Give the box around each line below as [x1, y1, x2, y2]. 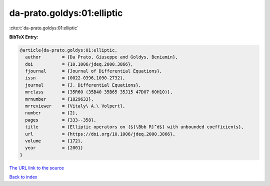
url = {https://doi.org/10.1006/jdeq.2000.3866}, [25, 131, 175, 137]
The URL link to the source [9, 165, 64, 171]
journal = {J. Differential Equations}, [25, 82, 141, 88]
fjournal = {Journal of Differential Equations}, [25, 68, 162, 74]
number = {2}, [25, 110, 78, 116]
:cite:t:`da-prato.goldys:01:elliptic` [9, 25, 78, 31]
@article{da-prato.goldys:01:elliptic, [19, 47, 117, 53]
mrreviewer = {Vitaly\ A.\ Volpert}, [25, 103, 125, 109]
